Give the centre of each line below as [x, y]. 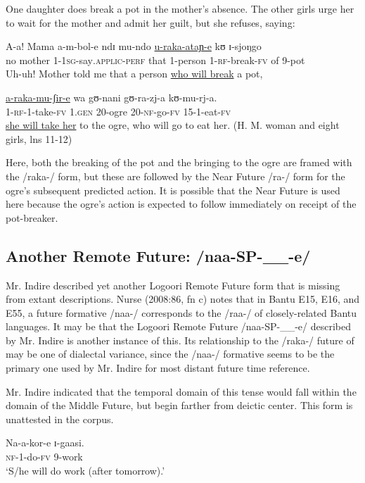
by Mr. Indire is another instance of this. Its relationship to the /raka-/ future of [180, 340]
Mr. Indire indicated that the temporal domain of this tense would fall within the [181, 391]
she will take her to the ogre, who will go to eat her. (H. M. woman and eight [173, 125]
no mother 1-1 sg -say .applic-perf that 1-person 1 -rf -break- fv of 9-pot [155, 59]
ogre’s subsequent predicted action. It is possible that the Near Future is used [173, 190]
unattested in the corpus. [60, 419]
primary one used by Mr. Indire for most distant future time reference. [158, 368]
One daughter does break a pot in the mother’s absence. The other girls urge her [180, 8]
